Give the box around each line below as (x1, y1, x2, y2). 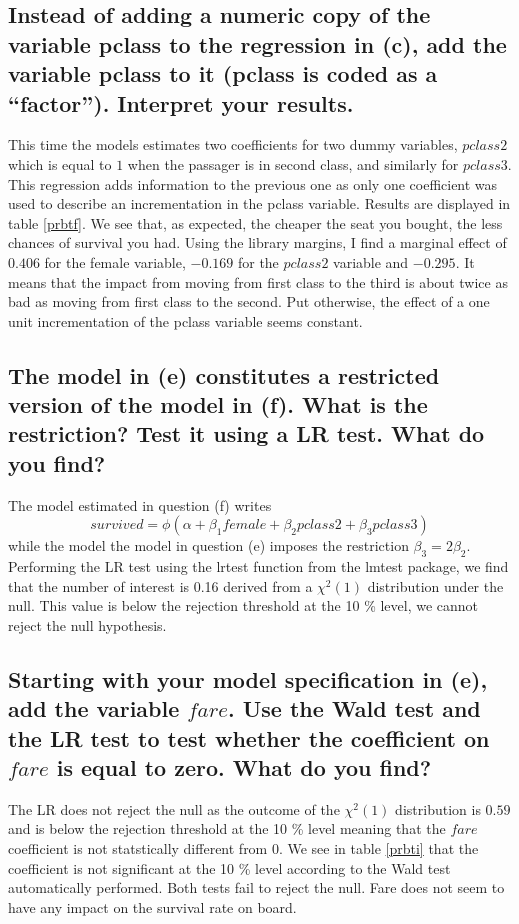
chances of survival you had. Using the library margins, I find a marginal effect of (8, 232, 507, 253)
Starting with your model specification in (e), (8, 663, 488, 694)
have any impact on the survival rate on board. (8, 896, 297, 917)
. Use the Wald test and (228, 693, 481, 724)
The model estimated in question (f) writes (8, 494, 272, 515)
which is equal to (8, 153, 112, 174)
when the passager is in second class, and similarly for (127, 153, 459, 174)
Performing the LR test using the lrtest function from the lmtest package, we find (8, 556, 509, 577)
